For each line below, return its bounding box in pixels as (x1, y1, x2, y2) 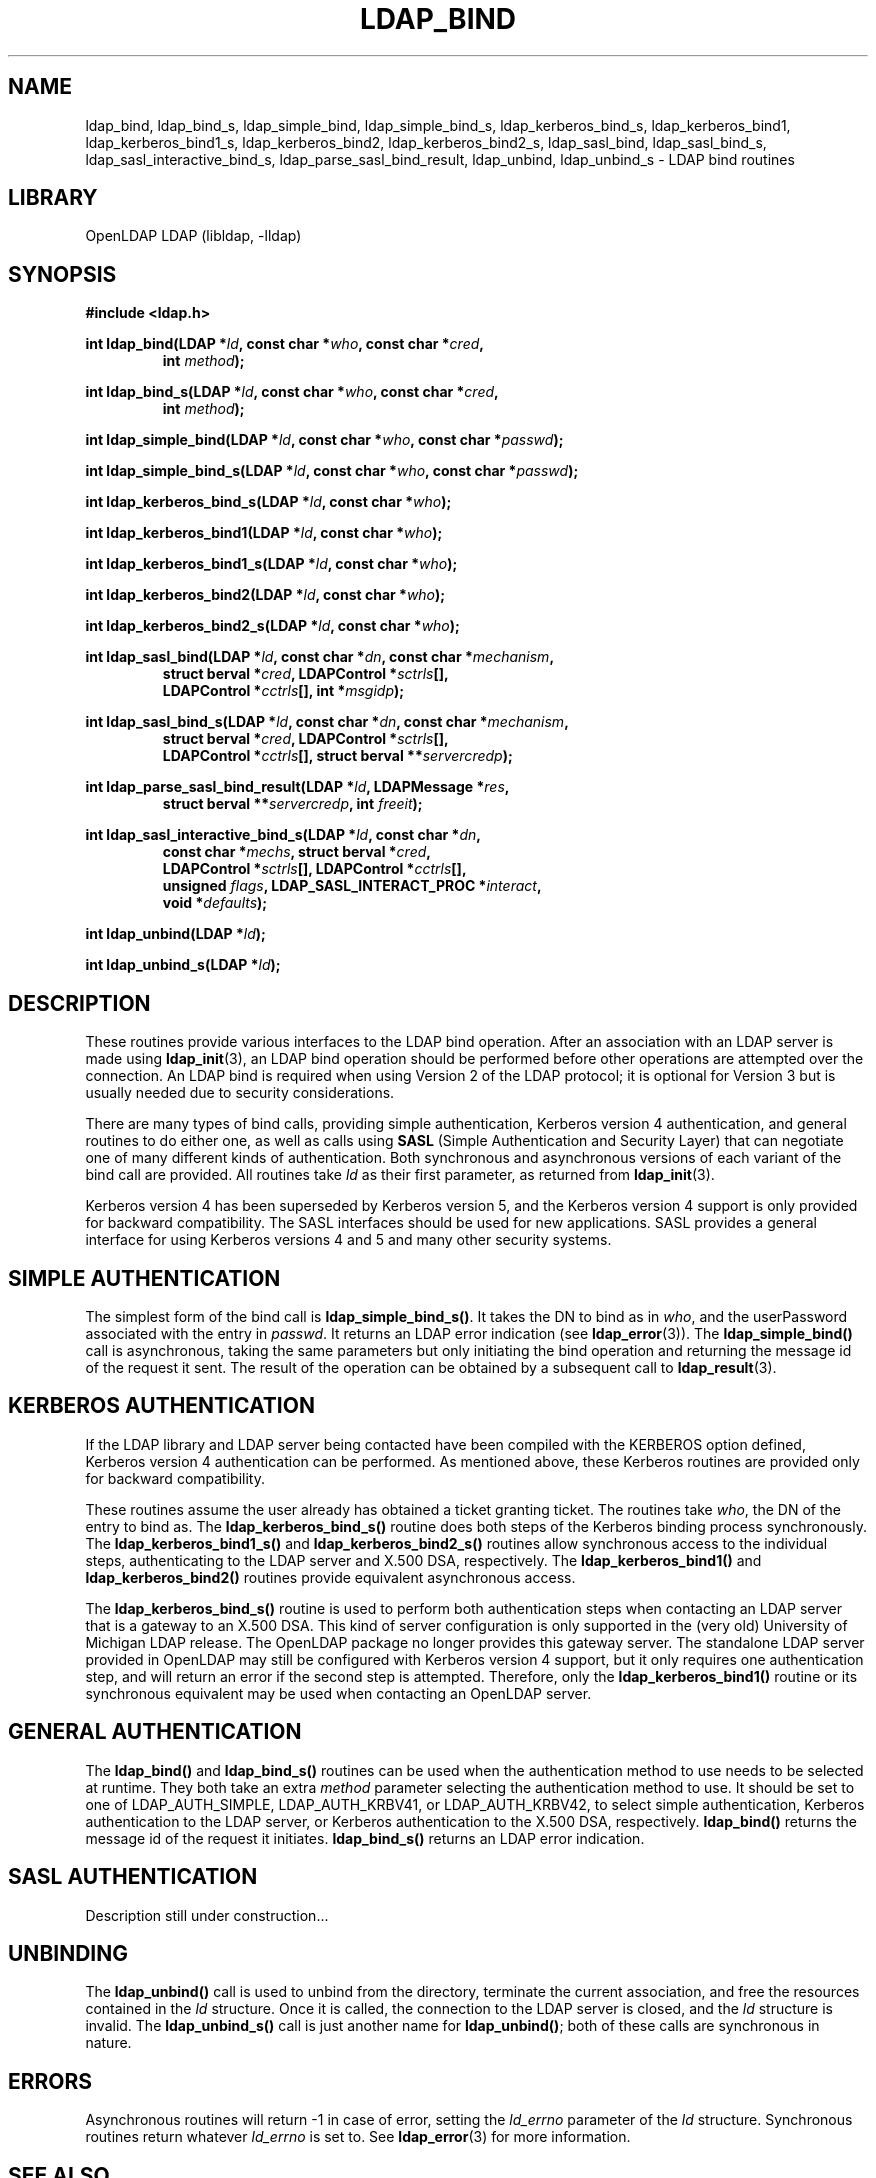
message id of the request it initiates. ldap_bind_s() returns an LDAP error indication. (85, 1829, 645, 1847)
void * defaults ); (162, 894, 268, 912)
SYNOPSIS (8, 261, 117, 287)
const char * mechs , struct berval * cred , (162, 843, 431, 861)
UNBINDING (8, 1940, 129, 1966)
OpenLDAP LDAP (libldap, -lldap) (85, 227, 302, 245)
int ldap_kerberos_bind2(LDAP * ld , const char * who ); (85, 586, 446, 604)
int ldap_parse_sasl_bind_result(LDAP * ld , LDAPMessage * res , (85, 778, 510, 796)
